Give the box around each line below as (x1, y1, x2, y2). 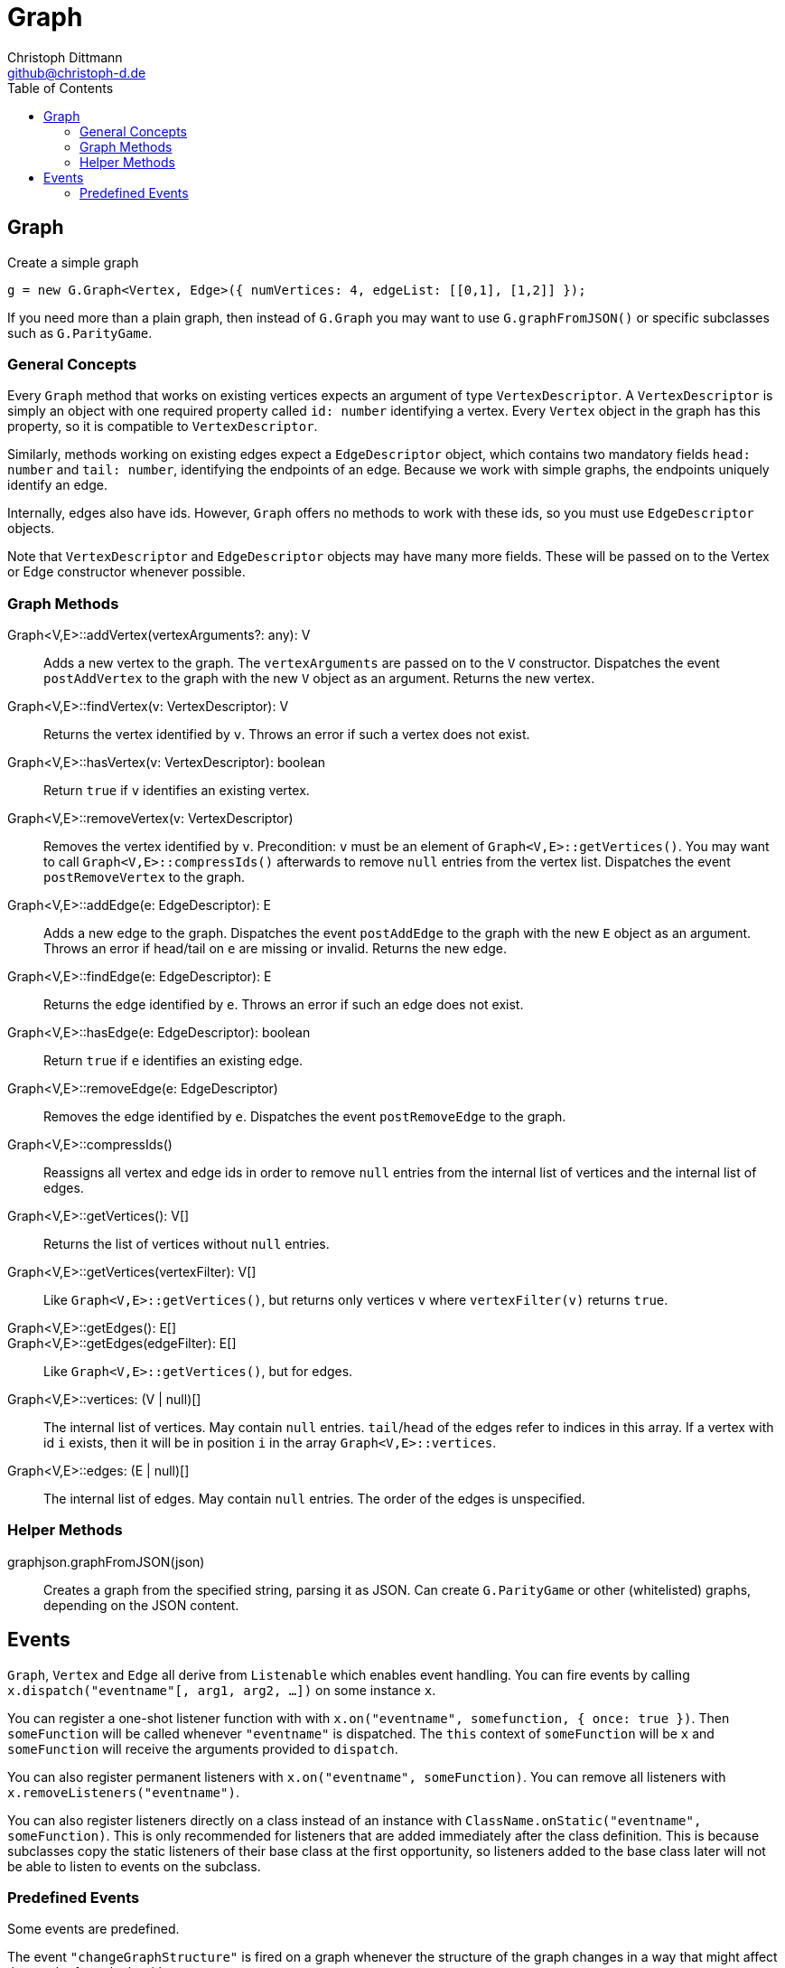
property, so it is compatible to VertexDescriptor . (7, 418, 318, 435)
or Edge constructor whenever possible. (7, 564, 246, 580)
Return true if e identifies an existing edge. (43, 1053, 304, 1069)
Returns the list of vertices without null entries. (43, 1236, 330, 1252)
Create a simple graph (7, 254, 139, 270)
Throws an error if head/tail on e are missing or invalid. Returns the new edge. (43, 941, 508, 957)
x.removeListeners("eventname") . (7, 1784, 239, 1800)
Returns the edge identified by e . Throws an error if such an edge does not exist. (43, 997, 524, 1013)
